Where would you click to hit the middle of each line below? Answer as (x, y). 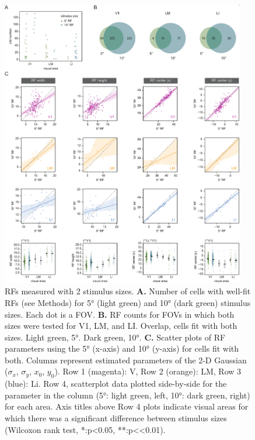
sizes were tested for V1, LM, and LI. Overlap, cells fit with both (121, 326)
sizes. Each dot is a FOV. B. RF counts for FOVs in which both (120, 314)
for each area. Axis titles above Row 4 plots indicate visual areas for (127, 406)
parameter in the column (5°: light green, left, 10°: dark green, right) (127, 395)
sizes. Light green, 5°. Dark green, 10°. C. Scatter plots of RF (115, 337)
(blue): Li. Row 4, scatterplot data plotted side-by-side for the (116, 384)
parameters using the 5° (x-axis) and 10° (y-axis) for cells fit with (122, 348)
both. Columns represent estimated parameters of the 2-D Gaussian (126, 360)
